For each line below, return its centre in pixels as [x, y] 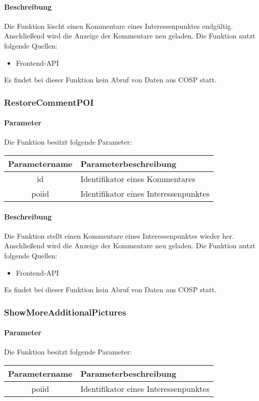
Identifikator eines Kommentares [138, 179]
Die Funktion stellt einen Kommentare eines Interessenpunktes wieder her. [119, 235]
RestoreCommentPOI [49, 102]
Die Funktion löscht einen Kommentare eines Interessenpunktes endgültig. [119, 26]
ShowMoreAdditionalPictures [65, 312]
